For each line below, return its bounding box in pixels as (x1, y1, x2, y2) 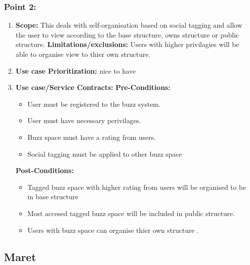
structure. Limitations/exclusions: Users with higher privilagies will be (15, 39, 239, 49)
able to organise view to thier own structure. (15, 49, 151, 59)
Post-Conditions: (15, 165, 74, 176)
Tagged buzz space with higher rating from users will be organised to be (27, 181, 246, 192)
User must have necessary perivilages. (27, 115, 141, 126)
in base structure (27, 191, 79, 202)
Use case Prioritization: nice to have (15, 65, 136, 76)
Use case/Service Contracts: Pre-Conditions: (15, 82, 170, 92)
